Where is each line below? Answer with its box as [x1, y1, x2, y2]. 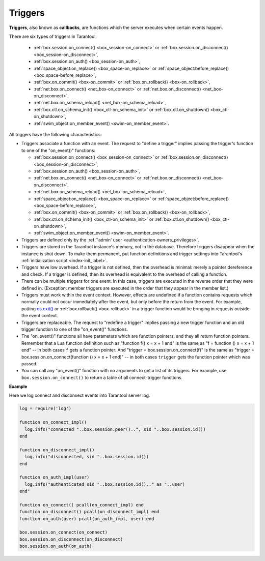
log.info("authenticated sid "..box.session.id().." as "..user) [25, 481, 185, 487]
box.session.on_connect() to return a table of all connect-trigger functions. [21, 374, 183, 381]
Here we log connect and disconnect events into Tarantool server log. [9, 392, 150, 398]
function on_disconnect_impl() [19, 447, 95, 452]
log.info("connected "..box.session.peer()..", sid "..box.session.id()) [25, 426, 206, 432]
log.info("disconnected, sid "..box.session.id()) [25, 454, 149, 460]
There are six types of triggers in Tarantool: [9, 33, 97, 39]
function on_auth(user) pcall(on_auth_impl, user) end [19, 516, 154, 521]
